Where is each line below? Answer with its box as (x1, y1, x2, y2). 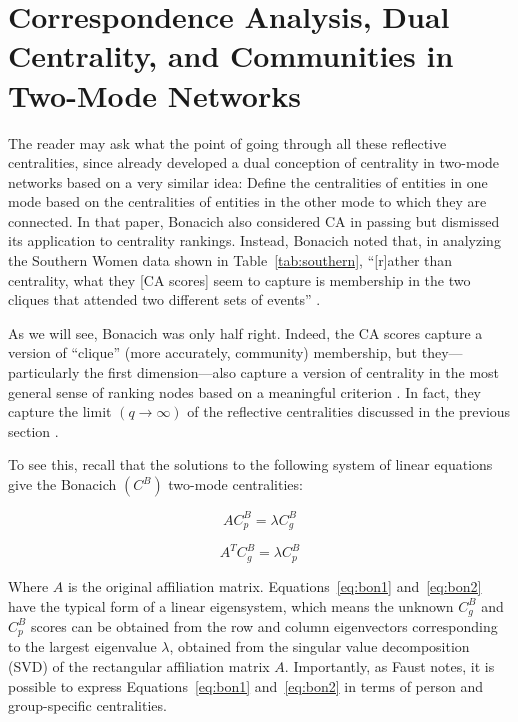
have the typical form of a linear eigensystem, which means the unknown (8, 595, 454, 616)
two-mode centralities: (168, 474, 303, 494)
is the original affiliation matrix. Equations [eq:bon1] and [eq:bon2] (67, 575, 482, 596)
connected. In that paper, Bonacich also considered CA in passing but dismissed (8, 210, 500, 231)
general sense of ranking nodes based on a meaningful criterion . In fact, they (8, 381, 481, 402)
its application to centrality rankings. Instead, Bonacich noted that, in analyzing (8, 230, 501, 251)
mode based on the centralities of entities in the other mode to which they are (8, 191, 487, 212)
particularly (8, 362, 80, 383)
